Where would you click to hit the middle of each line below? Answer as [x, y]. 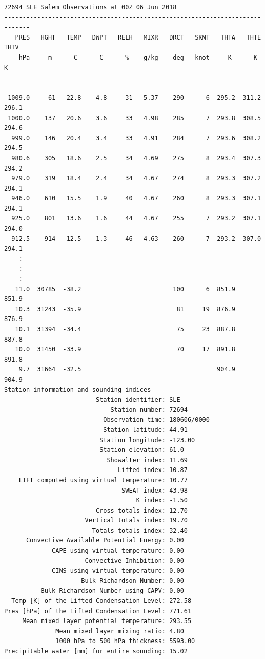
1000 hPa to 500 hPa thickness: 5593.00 [125, 641]
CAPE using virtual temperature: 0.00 [118, 551]
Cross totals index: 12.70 [141, 510]
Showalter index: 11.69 [147, 460]
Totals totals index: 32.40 [140, 530]
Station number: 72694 [149, 410]
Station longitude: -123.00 [147, 440]
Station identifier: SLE [138, 400]
